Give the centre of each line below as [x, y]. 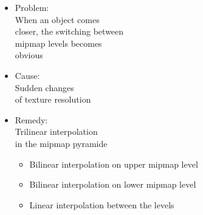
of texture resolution [53, 99]
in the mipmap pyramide [61, 143]
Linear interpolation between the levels [102, 204]
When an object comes [57, 19]
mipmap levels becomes [58, 43]
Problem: [32, 7]
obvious [29, 55]
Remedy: [31, 119]
